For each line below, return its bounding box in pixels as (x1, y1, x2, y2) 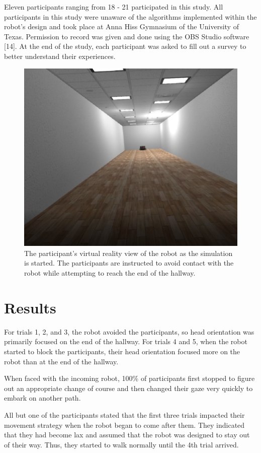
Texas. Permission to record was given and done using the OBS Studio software (4, 31, 249, 41)
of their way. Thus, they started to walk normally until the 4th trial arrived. (4, 439, 239, 449)
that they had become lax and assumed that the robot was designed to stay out (4, 429, 250, 440)
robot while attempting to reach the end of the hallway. (24, 268, 196, 278)
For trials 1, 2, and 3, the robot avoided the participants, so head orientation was (4, 326, 254, 337)
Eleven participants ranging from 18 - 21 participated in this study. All (4, 2, 223, 12)
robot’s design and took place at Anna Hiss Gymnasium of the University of (4, 21, 239, 32)
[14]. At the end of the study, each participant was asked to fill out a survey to (4, 41, 246, 51)
